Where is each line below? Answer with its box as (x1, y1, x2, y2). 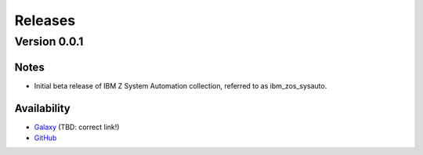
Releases (14, 12, 76, 29)
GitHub (34, 133, 57, 142)
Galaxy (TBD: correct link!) (34, 122, 120, 132)
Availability (14, 102, 70, 115)
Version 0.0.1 (14, 34, 84, 49)
